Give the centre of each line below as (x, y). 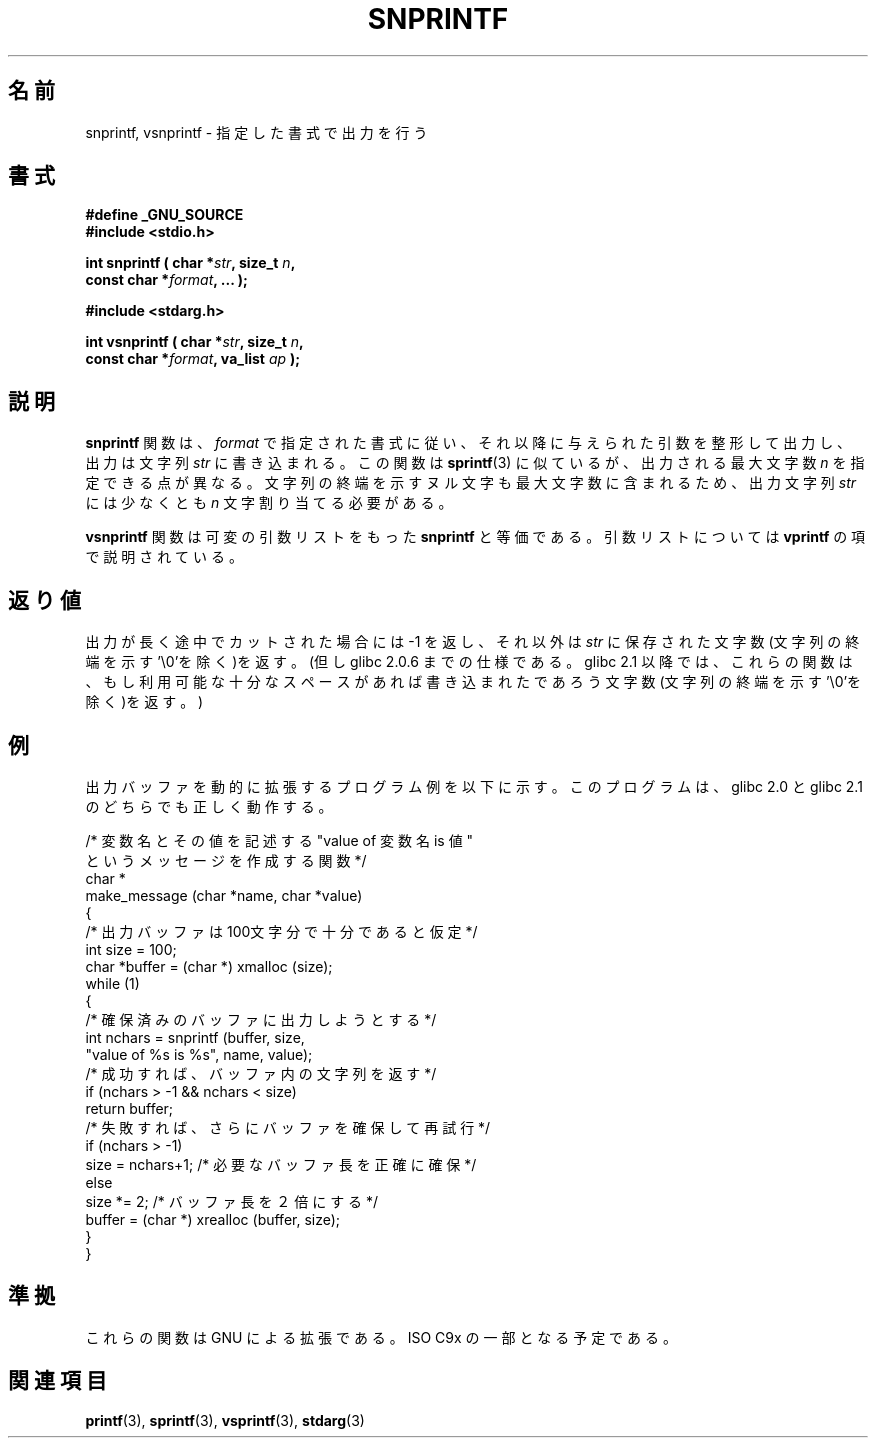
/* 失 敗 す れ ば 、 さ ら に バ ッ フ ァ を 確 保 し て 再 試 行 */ (288, 1127)
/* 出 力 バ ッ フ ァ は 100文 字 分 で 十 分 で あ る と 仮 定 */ (281, 931)
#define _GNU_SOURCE (164, 215)
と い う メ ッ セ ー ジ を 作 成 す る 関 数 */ (226, 860)
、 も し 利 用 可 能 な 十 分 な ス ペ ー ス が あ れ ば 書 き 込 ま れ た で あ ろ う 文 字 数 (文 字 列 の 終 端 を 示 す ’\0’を (473, 682)
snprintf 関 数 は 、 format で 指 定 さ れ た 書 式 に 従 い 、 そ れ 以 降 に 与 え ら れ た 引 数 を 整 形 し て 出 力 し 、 (468, 443)
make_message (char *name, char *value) (224, 895)
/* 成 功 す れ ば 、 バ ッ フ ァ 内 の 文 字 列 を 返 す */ (261, 1073)
